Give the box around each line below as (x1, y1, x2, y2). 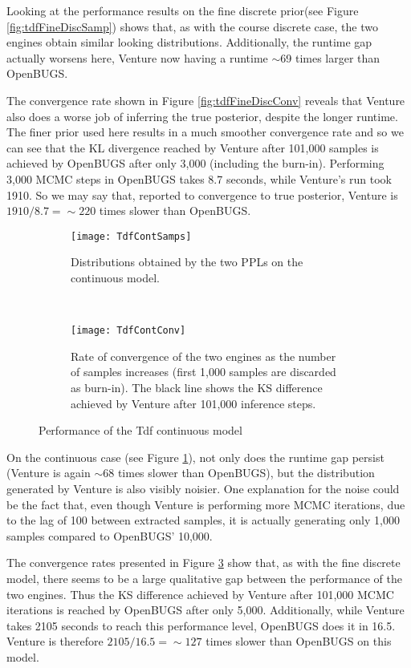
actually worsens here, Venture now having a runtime (6, 49, 268, 66)
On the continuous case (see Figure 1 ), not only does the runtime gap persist (6, 448, 385, 465)
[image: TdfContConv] (71, 325, 186, 337)
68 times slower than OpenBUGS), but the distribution (103, 464, 375, 481)
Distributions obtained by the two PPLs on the (71, 253, 303, 270)
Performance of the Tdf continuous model (39, 422, 242, 439)
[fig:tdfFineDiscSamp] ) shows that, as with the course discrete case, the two (6, 18, 378, 34)
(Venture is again (6, 464, 91, 481)
